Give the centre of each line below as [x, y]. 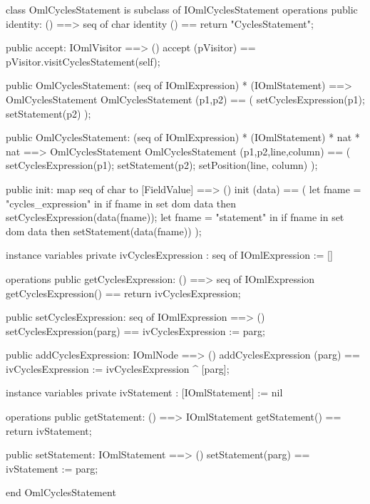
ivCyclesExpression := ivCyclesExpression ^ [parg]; [118, 368]
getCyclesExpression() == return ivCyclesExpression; [123, 293]
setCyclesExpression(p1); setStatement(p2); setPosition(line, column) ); [162, 165]
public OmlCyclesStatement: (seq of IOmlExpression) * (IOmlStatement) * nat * [183, 137]
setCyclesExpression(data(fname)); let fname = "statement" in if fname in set [175, 217]
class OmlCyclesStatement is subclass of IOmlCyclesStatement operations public [182, 9]
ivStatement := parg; [52, 468]
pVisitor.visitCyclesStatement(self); [83, 61]
